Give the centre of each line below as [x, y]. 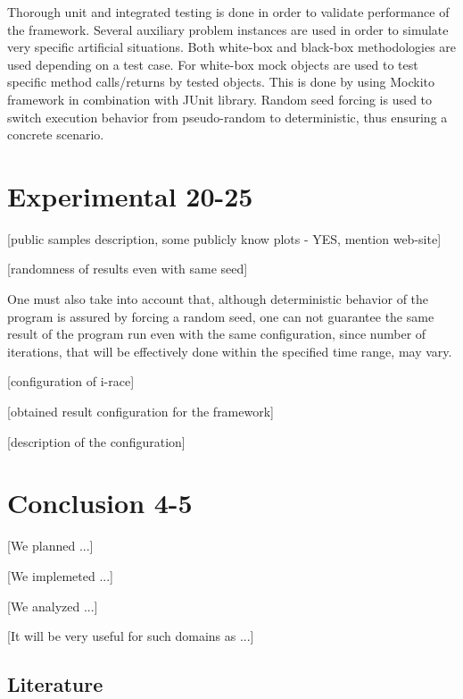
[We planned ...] [50, 546]
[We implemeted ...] [60, 575]
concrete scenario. [56, 135]
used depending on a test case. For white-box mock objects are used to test [213, 64]
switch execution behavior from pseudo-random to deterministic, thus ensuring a [227, 117]
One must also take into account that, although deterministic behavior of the [218, 299]
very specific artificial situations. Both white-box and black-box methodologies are [232, 47]
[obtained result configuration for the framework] [141, 412]
